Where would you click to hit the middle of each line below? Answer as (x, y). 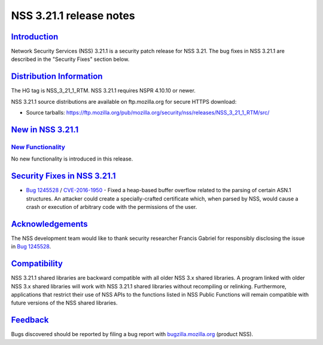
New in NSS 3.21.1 (45, 129)
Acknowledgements (49, 224)
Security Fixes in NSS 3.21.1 (63, 176)
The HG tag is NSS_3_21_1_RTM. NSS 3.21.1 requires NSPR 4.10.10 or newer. (103, 91)
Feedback (30, 320)
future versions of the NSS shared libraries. (64, 303)
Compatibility (37, 264)
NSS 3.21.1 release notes (73, 16)
